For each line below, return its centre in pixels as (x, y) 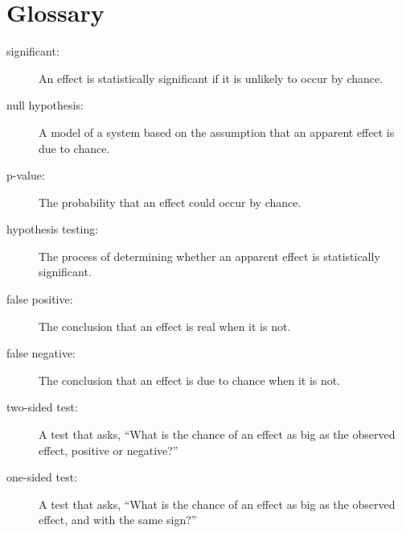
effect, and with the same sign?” (118, 520)
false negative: (41, 353)
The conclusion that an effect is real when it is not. (165, 326)
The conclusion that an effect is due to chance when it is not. (190, 380)
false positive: (40, 299)
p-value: (26, 175)
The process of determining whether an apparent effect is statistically (209, 256)
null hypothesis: (45, 105)
